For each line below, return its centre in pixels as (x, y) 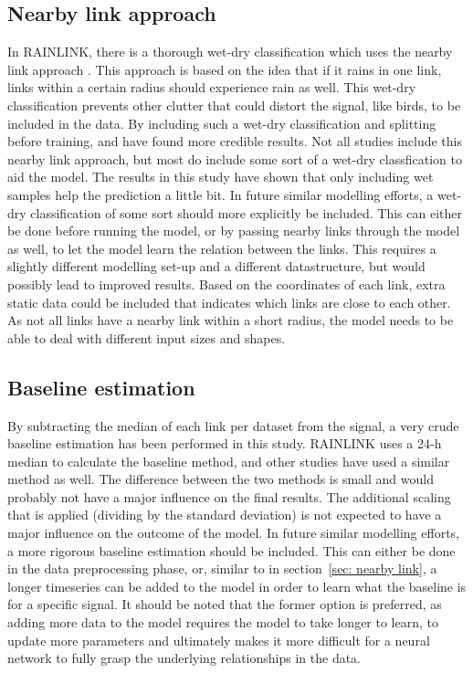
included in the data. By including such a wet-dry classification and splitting (222, 123)
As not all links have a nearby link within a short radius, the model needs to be (231, 320)
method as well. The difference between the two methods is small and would (221, 479)
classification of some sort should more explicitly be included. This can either (247, 212)
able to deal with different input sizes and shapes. (147, 337)
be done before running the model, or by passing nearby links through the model (234, 231)
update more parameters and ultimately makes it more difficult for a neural (219, 640)
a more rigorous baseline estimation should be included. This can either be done (231, 550)
